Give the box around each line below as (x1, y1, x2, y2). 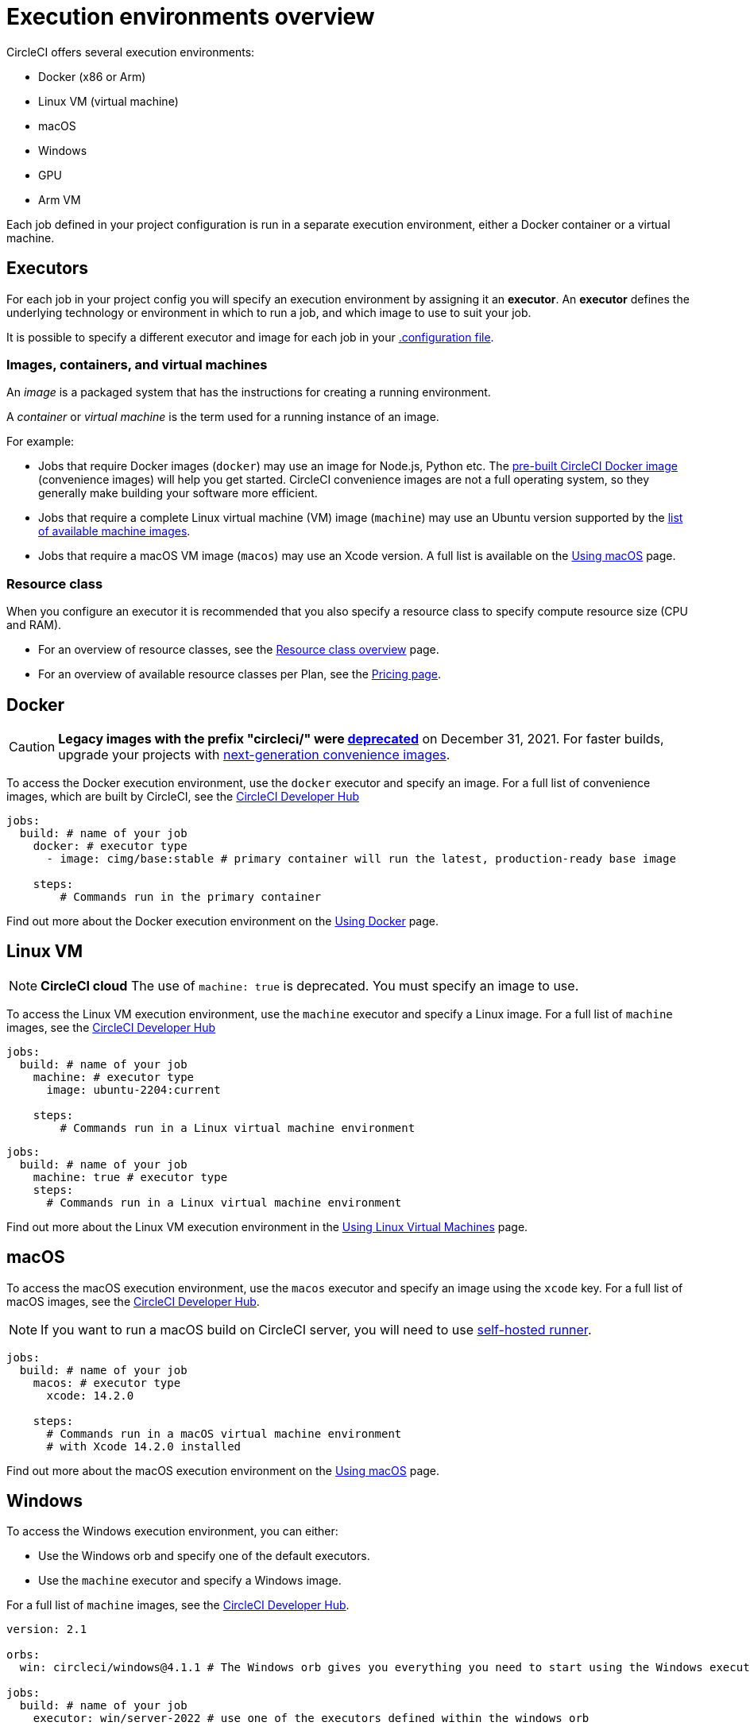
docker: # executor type (33, 839, 187, 852)
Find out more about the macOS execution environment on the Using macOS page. (6, 1463, 440, 1477)
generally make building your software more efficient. (38, 486, 318, 500)
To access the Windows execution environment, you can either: (6, 1524, 338, 1539)
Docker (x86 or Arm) (38, 69, 146, 83)
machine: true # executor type (33, 1170, 228, 1184)
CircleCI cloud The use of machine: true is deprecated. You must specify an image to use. (41, 977, 579, 994)
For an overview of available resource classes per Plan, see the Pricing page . (38, 667, 442, 682)
